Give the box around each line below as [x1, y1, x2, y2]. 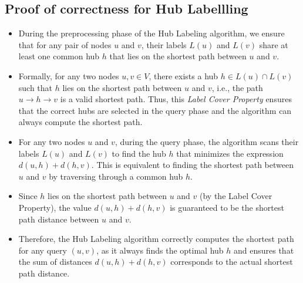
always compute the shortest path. [18, 116, 143, 128]
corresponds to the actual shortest [170, 255, 293, 268]
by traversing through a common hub [49, 170, 183, 182]
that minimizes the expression [176, 147, 284, 159]
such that [18, 81, 53, 93]
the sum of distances [18, 255, 92, 268]
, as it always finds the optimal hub [96, 244, 224, 256]
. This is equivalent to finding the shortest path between [91, 159, 294, 171]
